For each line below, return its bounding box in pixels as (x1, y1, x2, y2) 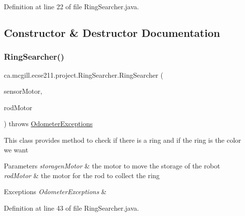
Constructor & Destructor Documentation (4, 25, 220, 40)
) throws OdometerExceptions (4, 118, 93, 129)
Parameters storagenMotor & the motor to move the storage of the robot (4, 161, 220, 171)
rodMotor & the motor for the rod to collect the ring (4, 170, 160, 180)
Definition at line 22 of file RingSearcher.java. (4, 1, 139, 11)
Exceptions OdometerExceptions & (4, 186, 107, 197)
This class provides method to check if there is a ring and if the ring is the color (4, 134, 241, 145)
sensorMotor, (4, 86, 43, 96)
